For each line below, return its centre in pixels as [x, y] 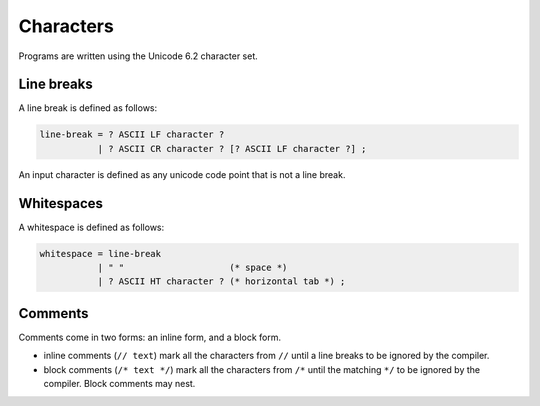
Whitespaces [61, 203]
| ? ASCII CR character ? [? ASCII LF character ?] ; [232, 148]
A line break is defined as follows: [88, 108]
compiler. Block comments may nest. [119, 384]
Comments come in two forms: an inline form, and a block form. [150, 337]
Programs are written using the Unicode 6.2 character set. [138, 56]
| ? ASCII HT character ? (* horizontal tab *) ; [221, 281]
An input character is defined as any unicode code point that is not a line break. [182, 174]
